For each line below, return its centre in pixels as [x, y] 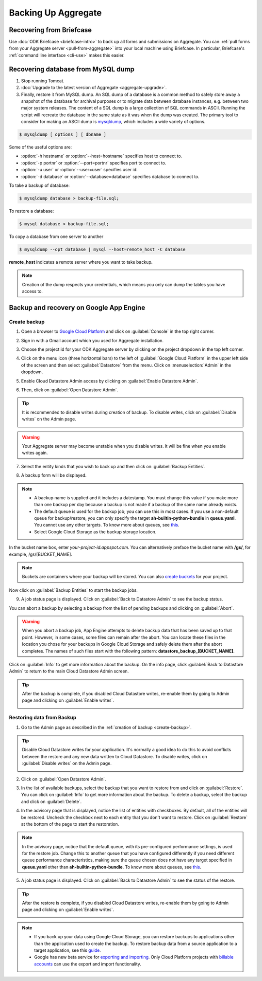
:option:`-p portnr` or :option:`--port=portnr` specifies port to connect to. [94, 163]
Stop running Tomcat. [43, 81]
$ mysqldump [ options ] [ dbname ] [63, 135]
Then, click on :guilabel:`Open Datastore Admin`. [70, 390]
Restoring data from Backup [43, 718]
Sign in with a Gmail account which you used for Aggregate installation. [92, 340]
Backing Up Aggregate [55, 13]
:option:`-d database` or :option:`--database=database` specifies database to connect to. [110, 176]
